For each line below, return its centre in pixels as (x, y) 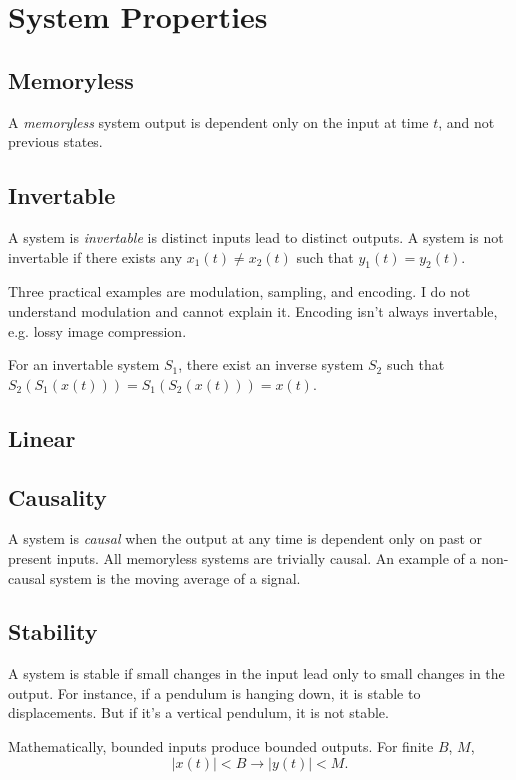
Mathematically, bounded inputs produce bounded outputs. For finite (221, 746)
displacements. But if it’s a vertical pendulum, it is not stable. (198, 712)
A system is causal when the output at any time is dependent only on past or (245, 538)
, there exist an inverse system (271, 364)
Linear (42, 437)
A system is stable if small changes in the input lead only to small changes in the (256, 673)
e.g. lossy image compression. (97, 330)
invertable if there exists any (95, 256)
